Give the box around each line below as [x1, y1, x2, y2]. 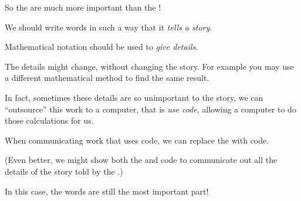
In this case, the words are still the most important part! [5, 185, 209, 197]
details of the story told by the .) [5, 165, 123, 177]
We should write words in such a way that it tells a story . [5, 21, 212, 33]
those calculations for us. [5, 114, 94, 127]
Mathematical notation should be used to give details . [5, 40, 198, 53]
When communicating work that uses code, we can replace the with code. [5, 134, 269, 146]
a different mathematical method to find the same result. [5, 71, 209, 84]
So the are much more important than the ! [5, 1, 161, 13]
